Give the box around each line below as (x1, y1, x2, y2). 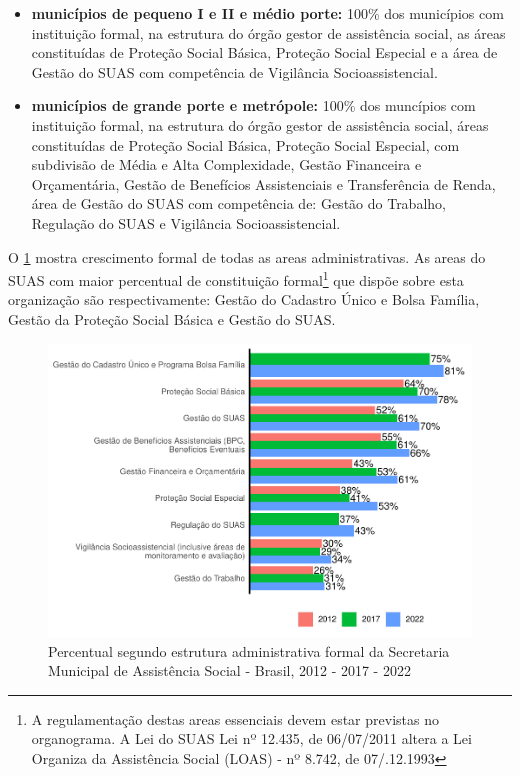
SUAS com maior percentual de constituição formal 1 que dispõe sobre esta (8, 267, 464, 290)
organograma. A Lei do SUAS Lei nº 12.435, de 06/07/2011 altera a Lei (31, 728, 472, 749)
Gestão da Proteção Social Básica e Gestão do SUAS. (8, 308, 336, 329)
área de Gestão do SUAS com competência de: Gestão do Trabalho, (31, 193, 446, 214)
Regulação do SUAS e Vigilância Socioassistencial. (31, 212, 341, 233)
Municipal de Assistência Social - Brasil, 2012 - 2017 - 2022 (48, 660, 411, 681)
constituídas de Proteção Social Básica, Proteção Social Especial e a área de (31, 42, 498, 63)
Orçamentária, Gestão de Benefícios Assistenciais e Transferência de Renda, (31, 173, 496, 194)
